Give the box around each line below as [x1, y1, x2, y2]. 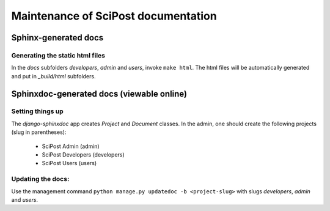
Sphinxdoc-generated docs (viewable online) [11, 89, 188, 99]
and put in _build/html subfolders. [11, 72, 96, 80]
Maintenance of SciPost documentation [11, 9, 217, 23]
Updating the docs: [11, 175, 70, 183]
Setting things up [11, 107, 64, 116]
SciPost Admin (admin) [42, 143, 100, 150]
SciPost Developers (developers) [42, 151, 125, 158]
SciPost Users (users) [42, 160, 97, 167]
